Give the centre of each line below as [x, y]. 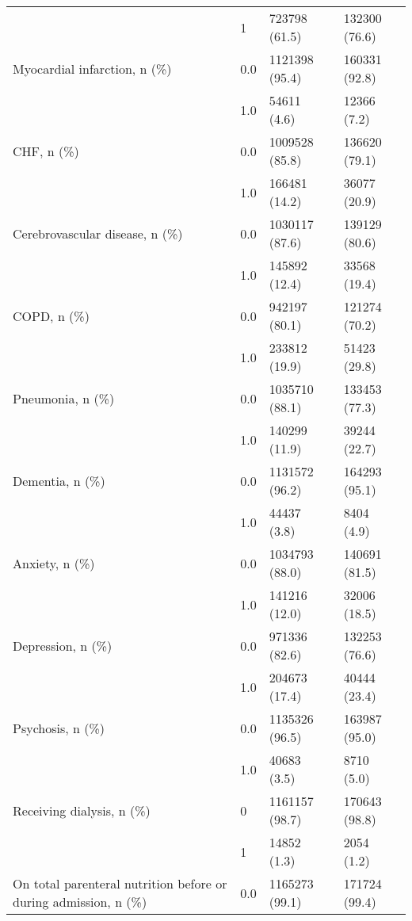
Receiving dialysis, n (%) [82, 810]
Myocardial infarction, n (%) [92, 68]
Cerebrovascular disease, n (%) [98, 233]
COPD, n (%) [51, 315]
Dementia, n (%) [59, 480]
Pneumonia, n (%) [64, 398]
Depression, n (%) [63, 645]
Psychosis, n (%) [59, 728]
